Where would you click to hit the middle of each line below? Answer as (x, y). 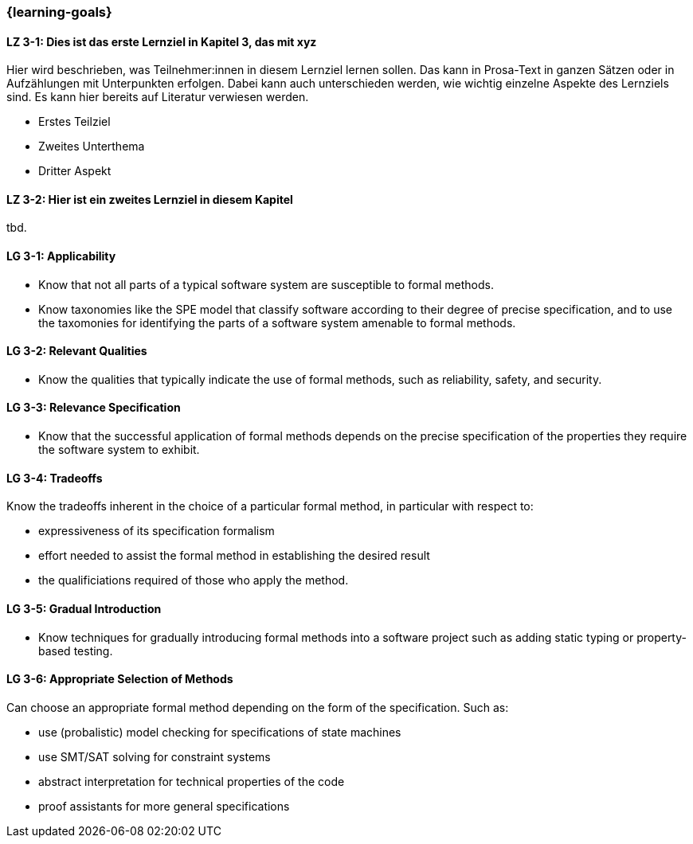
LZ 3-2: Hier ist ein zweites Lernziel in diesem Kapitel (150, 199)
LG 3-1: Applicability (61, 256)
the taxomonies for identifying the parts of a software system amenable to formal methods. (277, 322)
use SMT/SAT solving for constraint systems (155, 756)
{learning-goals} (59, 12)
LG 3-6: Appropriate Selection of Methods (120, 679)
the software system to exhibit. (119, 450)
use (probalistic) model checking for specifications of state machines (220, 732)
